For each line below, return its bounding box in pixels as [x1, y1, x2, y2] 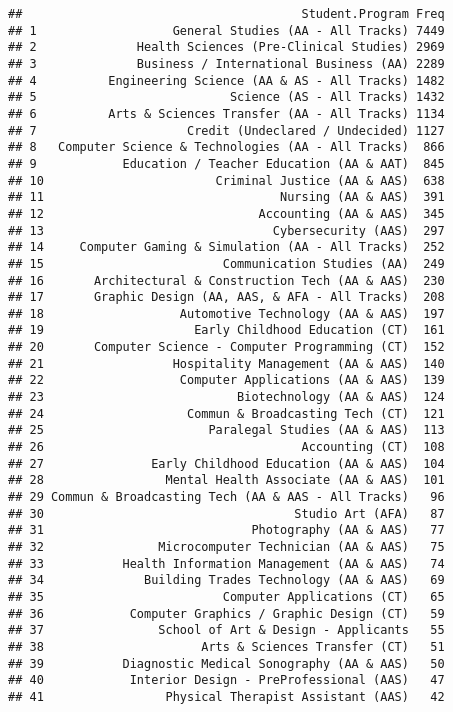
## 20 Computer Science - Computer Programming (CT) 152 [8, 340, 445, 355]
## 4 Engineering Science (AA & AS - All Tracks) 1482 [8, 73, 445, 88]
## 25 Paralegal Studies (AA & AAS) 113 [8, 423, 445, 438]
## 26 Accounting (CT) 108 [8, 440, 445, 455]
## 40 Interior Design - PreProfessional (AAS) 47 [8, 673, 445, 688]
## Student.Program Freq [8, 7, 445, 21]
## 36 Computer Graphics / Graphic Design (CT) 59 [8, 606, 445, 621]
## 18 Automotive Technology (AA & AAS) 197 [8, 306, 445, 321]
